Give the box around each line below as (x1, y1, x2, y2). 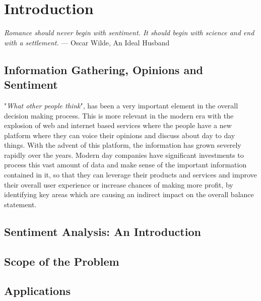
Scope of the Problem (4, 253, 119, 269)
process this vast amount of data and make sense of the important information (4, 159, 247, 170)
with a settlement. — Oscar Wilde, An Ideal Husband (4, 37, 170, 47)
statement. (4, 199, 37, 209)
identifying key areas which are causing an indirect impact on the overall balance (4, 189, 254, 200)
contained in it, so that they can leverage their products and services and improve (4, 169, 257, 180)
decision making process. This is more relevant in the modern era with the (4, 110, 234, 121)
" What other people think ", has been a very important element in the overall (4, 100, 238, 110)
